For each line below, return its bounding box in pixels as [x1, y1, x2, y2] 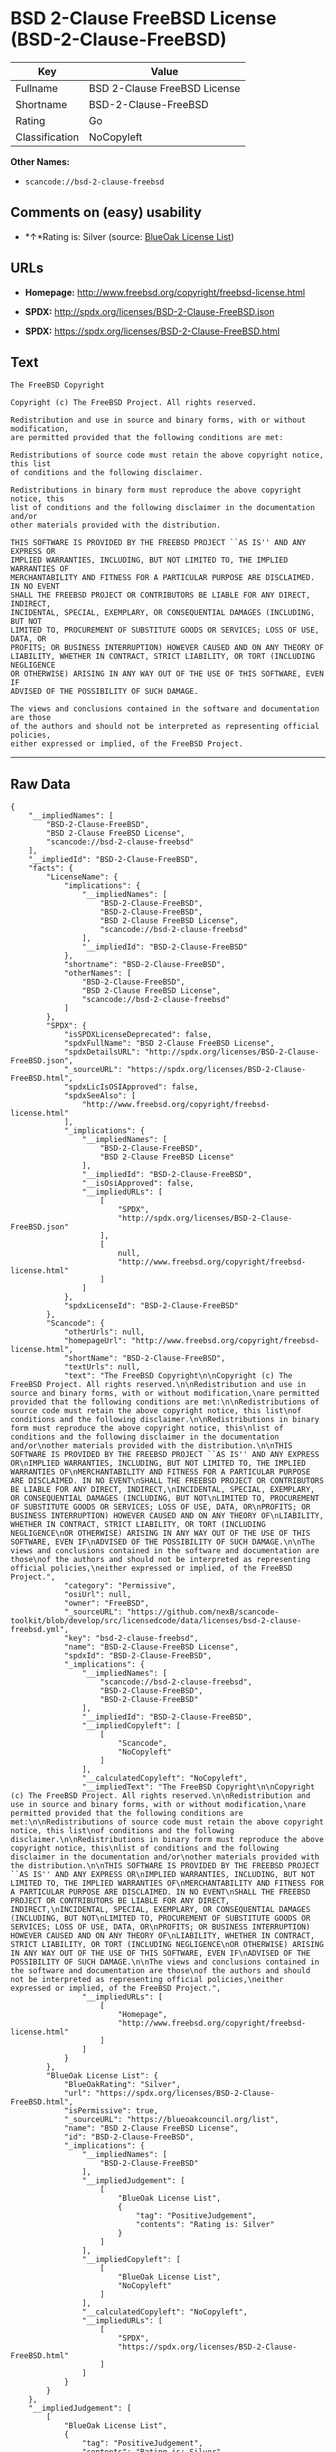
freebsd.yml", [10, 1625, 70, 1635]
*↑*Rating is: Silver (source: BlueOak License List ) [24, 230, 235, 242]
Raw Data [10, 775, 72, 792]
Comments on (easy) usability [10, 204, 202, 221]
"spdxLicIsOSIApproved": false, [63, 1082, 199, 1092]
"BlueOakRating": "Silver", [63, 2080, 182, 2090]
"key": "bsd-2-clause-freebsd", [63, 1633, 199, 1644]
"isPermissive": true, [63, 2106, 159, 2116]
